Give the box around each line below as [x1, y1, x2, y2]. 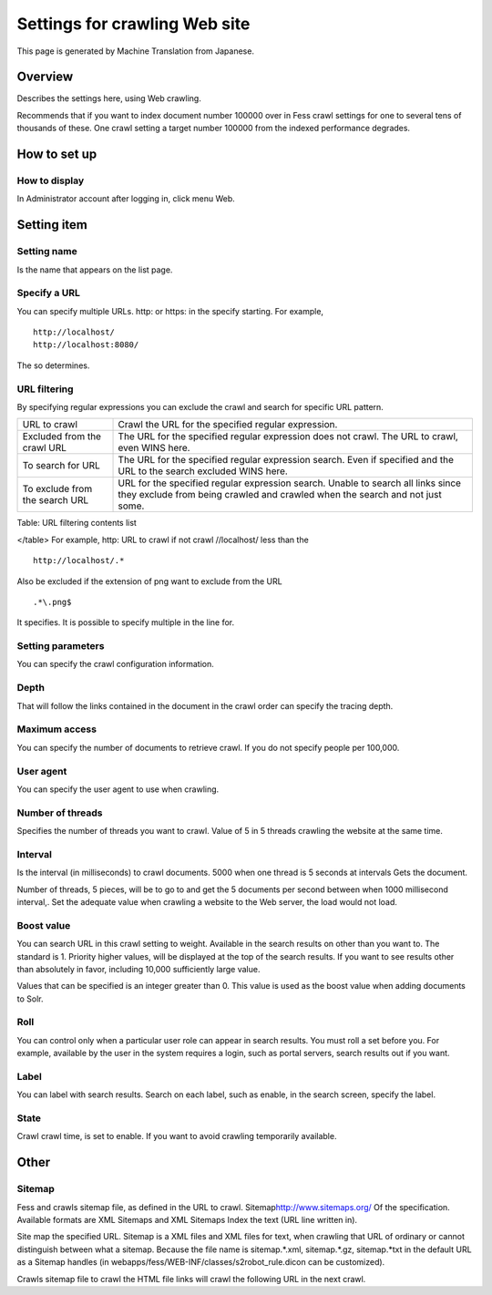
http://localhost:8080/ [33, 340, 139, 350]
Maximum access [16, 723, 97, 735]
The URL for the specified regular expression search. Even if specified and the [118, 454, 455, 467]
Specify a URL [16, 287, 81, 300]
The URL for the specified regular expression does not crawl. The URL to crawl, [118, 430, 459, 443]
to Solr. [16, 993, 44, 1004]
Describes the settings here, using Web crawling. [16, 93, 202, 104]
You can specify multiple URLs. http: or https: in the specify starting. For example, [16, 305, 323, 316]
